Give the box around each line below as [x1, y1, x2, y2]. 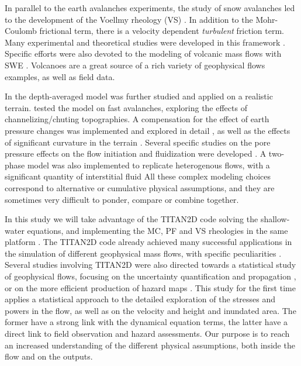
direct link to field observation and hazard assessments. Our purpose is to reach [5, 327, 290, 340]
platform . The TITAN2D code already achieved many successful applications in [5, 236, 292, 248]
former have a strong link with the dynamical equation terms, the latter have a [5, 316, 288, 328]
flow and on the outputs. [5, 350, 93, 362]
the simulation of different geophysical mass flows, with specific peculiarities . [5, 247, 282, 259]
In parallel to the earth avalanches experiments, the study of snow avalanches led [5, 2, 295, 13]
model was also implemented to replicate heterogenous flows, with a [27, 158, 270, 171]
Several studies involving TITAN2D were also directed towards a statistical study [5, 258, 296, 271]
